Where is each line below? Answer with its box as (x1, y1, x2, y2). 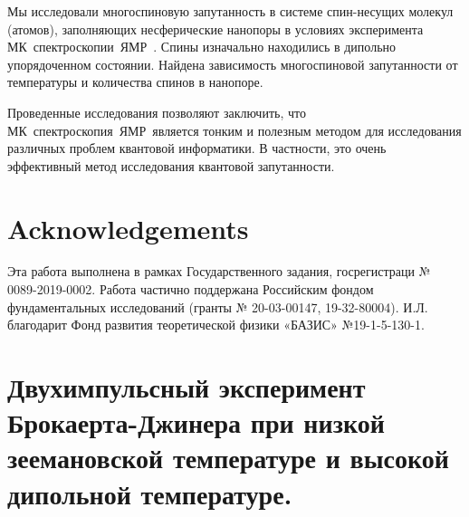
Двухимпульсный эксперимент (7, 369, 366, 406)
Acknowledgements (7, 209, 249, 246)
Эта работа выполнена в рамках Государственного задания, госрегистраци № (7, 262, 431, 281)
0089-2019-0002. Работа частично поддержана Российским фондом (7, 280, 374, 299)
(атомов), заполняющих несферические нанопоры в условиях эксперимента (7, 19, 424, 38)
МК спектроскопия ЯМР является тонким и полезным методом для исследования (7, 120, 462, 139)
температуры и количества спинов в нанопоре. (7, 72, 263, 91)
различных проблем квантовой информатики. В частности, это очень (7, 139, 387, 158)
